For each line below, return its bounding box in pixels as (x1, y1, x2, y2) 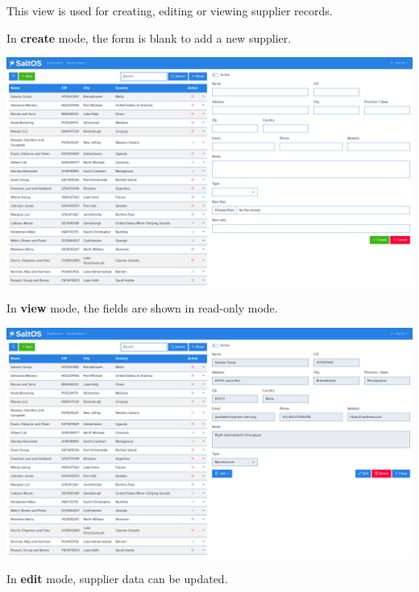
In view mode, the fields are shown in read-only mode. (6, 300, 278, 317)
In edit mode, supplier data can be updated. (6, 569, 228, 586)
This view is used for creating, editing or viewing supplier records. (6, 2, 333, 19)
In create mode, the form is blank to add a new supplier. (6, 29, 292, 46)
